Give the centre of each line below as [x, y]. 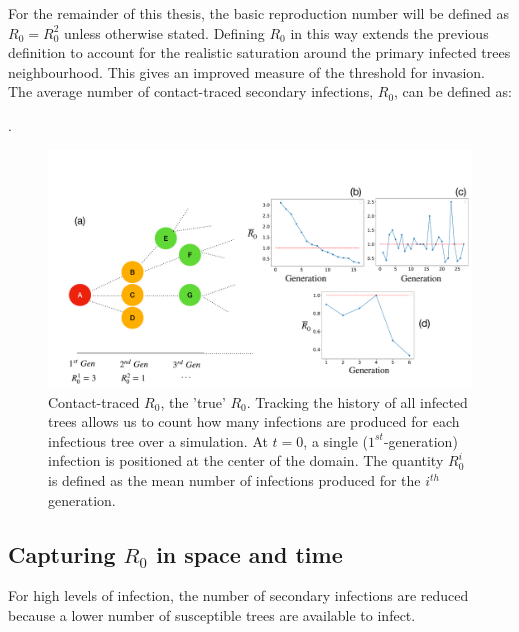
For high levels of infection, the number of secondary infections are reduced [238, 595]
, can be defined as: [453, 91]
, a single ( [335, 440]
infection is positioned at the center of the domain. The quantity [246, 460]
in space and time [249, 553]
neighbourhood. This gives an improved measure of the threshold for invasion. [247, 71]
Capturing [62, 553]
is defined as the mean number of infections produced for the [234, 480]
